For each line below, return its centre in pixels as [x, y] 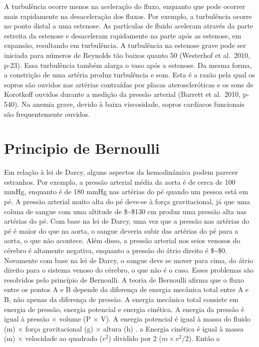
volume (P [75, 319]
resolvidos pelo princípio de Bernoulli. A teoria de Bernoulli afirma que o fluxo [124, 279]
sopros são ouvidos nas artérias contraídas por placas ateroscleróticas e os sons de [129, 84]
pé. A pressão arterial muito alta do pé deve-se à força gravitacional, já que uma [127, 201]
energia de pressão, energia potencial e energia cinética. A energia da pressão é [124, 309]
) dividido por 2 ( [135, 338]
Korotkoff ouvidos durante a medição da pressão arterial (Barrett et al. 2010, [122, 94]
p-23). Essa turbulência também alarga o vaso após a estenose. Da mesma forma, [128, 65]
